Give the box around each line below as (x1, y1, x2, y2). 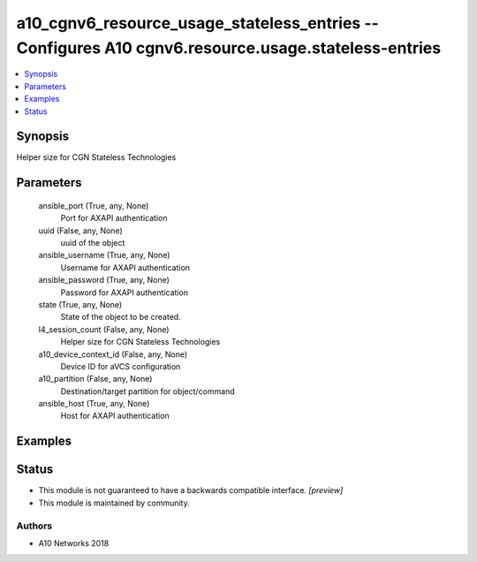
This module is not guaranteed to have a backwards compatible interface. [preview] (38, 485, 344, 496)
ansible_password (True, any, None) (38, 275, 170, 285)
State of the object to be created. (60, 312, 181, 323)
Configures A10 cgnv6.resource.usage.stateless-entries (16, 38, 442, 57)
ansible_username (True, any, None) (38, 250, 170, 261)
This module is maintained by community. (38, 497, 190, 508)
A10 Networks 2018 (38, 537, 110, 548)
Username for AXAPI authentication (60, 262, 190, 273)
